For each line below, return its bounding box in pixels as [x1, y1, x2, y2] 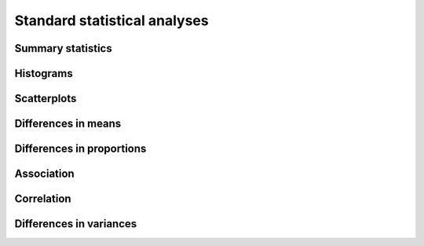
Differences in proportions [14, 142, 147, 156]
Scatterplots [14, 92, 77, 105]
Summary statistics [14, 42, 113, 55]
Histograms [14, 67, 74, 80]
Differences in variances [14, 217, 137, 231]
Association [14, 167, 75, 181]
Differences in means [14, 117, 122, 130]
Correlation [14, 193, 71, 206]
